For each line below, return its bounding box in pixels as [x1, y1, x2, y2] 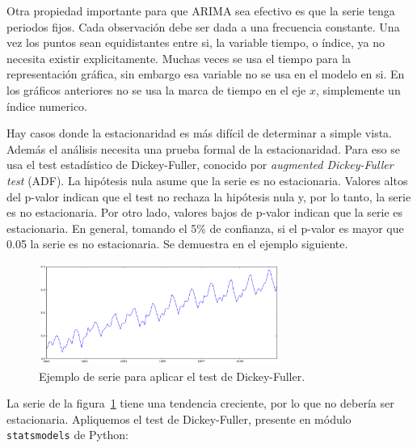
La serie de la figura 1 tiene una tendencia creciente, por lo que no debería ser [6, 395, 394, 412]
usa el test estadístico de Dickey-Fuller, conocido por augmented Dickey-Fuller [6, 156, 394, 173]
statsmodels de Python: [6, 426, 128, 443]
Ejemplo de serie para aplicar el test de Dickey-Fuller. [39, 367, 305, 384]
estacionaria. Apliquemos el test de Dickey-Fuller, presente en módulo [6, 410, 352, 427]
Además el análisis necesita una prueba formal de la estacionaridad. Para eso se [6, 140, 400, 157]
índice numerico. [6, 97, 87, 114]
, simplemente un [315, 81, 401, 98]
